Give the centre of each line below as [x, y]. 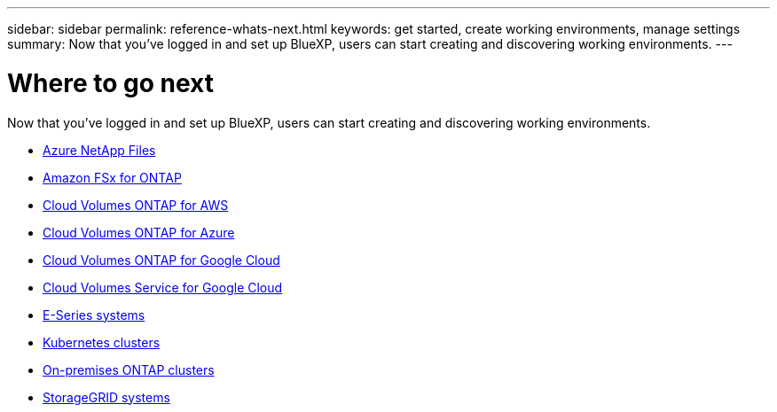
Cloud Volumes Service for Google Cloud [163, 287]
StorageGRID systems [106, 397]
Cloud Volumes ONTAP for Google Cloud [161, 260]
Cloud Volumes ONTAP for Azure [139, 232]
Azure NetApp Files [99, 150]
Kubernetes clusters [102, 342]
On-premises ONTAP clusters [129, 369]
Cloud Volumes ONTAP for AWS [136, 205]
